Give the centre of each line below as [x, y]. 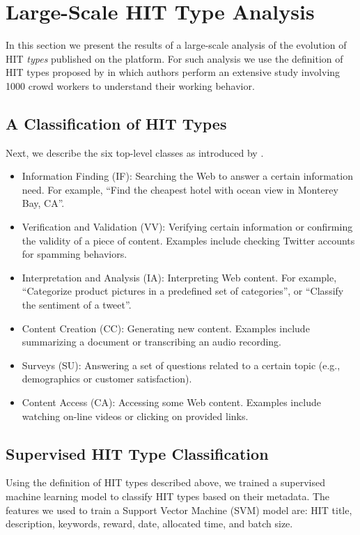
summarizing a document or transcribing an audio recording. [151, 342]
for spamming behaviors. [75, 254]
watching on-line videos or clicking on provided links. [135, 416]
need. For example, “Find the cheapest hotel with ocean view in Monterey [180, 189]
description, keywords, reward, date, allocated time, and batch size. [149, 524]
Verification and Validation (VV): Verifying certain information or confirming [187, 227]
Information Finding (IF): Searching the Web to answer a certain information [187, 176]
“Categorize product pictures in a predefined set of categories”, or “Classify [183, 291]
